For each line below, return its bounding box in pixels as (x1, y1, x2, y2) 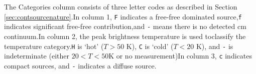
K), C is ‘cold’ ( (126, 40, 174, 51)
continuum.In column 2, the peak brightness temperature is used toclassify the (4, 30, 246, 41)
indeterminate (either (4, 50, 69, 61)
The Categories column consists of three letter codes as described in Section (4, 1, 237, 11)
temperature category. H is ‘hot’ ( (4, 40, 104, 51)
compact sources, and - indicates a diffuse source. (4, 60, 157, 70)
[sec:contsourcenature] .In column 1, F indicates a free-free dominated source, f (4, 11, 242, 21)
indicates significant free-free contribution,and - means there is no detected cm (4, 21, 246, 31)
